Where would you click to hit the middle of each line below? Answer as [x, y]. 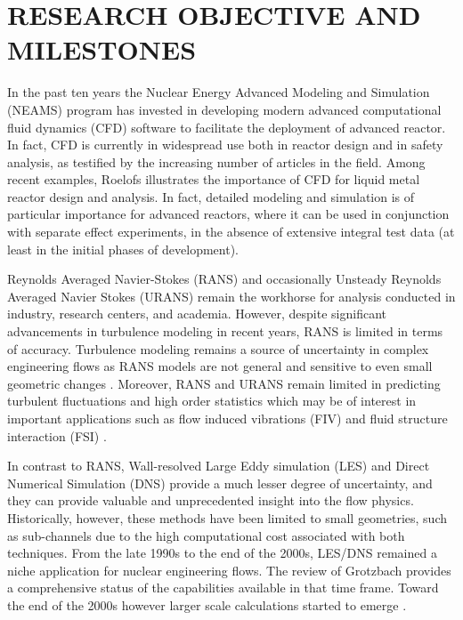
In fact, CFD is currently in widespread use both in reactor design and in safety [225, 145]
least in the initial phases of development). [123, 249]
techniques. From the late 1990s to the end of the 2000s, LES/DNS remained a [222, 553]
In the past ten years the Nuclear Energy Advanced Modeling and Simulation [219, 92]
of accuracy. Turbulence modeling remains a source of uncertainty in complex [218, 348]
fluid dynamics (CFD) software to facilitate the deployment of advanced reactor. [227, 127]
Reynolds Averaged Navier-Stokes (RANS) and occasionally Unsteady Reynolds [224, 279]
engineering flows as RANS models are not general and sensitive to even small [220, 366]
